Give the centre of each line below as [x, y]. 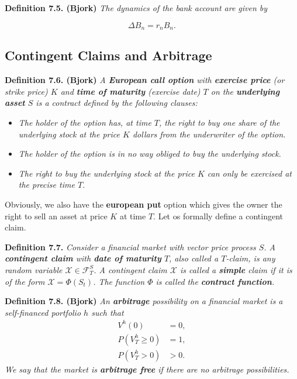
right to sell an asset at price [56, 216]
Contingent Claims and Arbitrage [108, 55]
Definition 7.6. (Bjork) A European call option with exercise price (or [145, 80]
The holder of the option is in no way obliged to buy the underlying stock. [150, 154]
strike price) [26, 91]
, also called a [194, 258]
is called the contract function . [215, 281]
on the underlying [245, 91]
